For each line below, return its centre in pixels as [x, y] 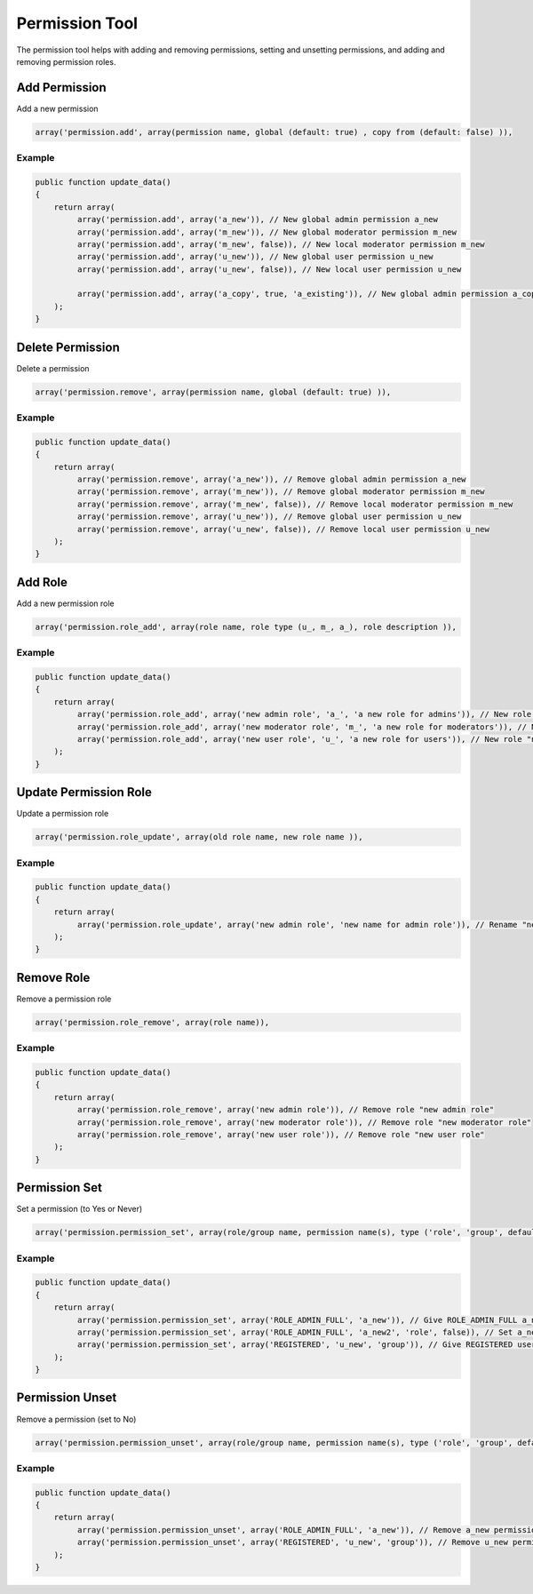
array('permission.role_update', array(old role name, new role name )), [199, 837]
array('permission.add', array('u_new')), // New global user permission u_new [255, 257]
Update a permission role [63, 814]
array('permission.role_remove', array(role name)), [152, 1022]
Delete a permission [53, 368]
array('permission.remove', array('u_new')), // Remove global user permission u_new [269, 517]
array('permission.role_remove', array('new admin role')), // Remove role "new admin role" [286, 1110]
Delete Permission [68, 347]
